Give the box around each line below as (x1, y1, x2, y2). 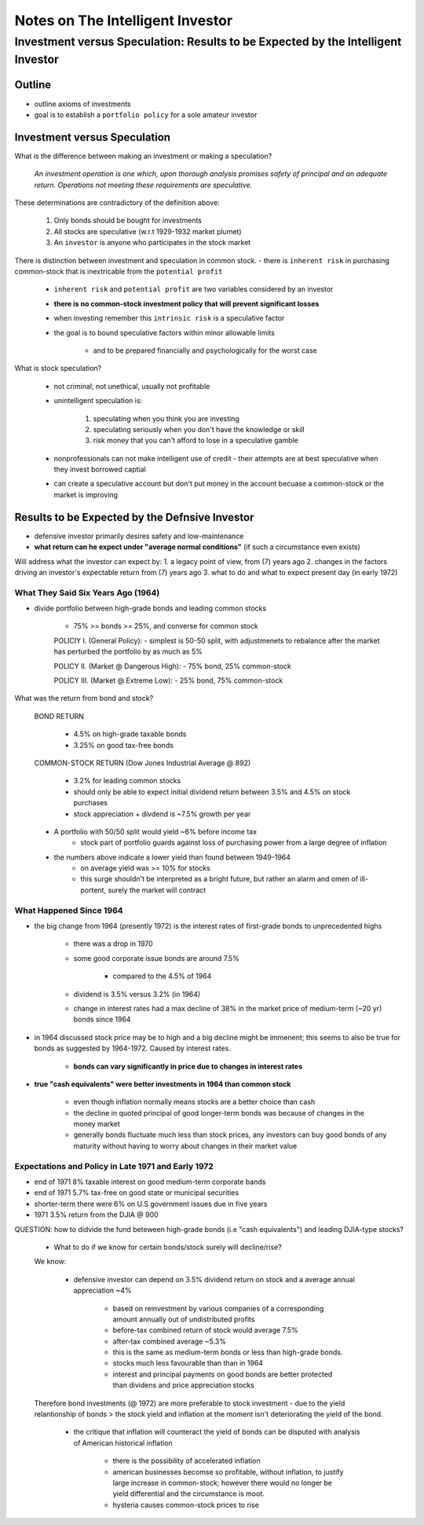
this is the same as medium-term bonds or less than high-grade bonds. (112, 1347, 343, 1357)
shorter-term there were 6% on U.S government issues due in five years (34, 1199, 268, 1208)
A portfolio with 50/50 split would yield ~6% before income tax (53, 827, 258, 836)
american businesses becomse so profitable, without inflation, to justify (112, 1467, 344, 1476)
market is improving (53, 489, 118, 499)
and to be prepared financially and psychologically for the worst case (93, 346, 317, 355)
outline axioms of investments (34, 99, 131, 108)
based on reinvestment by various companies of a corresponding (112, 1303, 324, 1313)
